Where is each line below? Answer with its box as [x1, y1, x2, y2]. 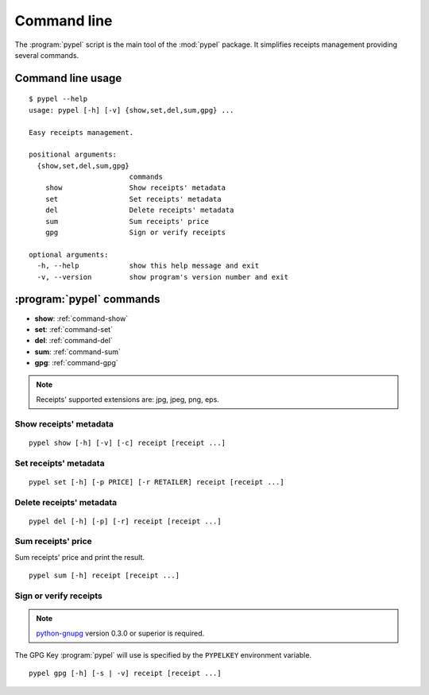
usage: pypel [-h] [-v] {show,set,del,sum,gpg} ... [29, 106, 234, 114]
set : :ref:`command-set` [34, 324, 113, 334]
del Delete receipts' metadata [44, 206, 234, 214]
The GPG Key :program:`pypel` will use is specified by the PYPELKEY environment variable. [14, 650, 312, 659]
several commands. [14, 50, 79, 60]
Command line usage [14, 71, 122, 85]
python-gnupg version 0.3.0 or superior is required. [36, 628, 205, 638]
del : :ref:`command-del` [34, 336, 113, 346]
